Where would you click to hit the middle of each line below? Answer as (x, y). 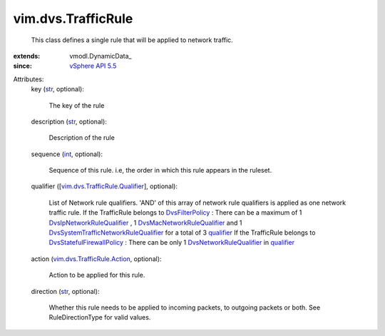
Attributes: (29, 79)
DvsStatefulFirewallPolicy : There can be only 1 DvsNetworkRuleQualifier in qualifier (172, 243)
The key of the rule (77, 105)
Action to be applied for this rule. (97, 275)
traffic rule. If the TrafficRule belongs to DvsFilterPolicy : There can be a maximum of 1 (175, 213)
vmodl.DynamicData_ (101, 56)
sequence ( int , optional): (67, 154)
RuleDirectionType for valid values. (100, 317)
